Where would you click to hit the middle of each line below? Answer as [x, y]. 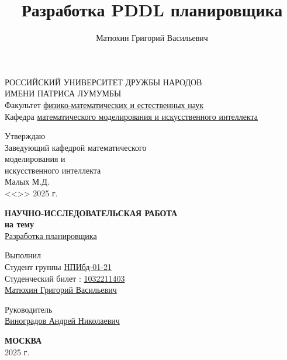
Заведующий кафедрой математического [76, 147]
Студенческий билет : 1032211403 [65, 278]
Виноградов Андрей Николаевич [62, 321]
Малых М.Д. [27, 181]
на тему [20, 224]
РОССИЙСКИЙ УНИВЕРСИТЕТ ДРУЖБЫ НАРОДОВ [103, 82]
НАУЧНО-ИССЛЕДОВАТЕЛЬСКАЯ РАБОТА [91, 212]
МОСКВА [23, 340]
